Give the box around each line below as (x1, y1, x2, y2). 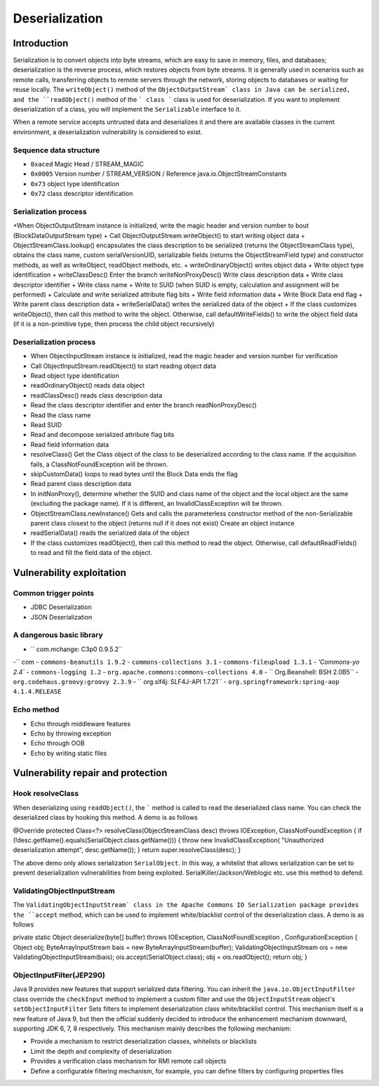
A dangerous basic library (13, 630, 103, 640)
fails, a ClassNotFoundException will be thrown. (30, 460, 168, 469)
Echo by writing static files (30, 749, 107, 757)
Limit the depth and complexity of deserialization (30, 1047, 172, 1055)
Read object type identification (30, 372, 119, 380)
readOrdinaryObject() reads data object (30, 381, 145, 390)
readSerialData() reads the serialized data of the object (30, 529, 189, 537)
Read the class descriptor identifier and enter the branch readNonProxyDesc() (30, 401, 257, 410)
